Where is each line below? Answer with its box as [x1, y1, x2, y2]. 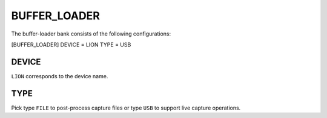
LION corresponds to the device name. [11, 72, 108, 79]
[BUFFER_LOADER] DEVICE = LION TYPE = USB [11, 41, 131, 48]
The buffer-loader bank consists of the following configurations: [11, 30, 171, 37]
